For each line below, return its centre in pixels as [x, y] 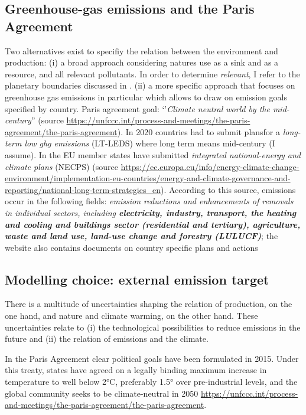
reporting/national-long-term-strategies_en [83, 189]
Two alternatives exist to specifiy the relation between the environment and [141, 50]
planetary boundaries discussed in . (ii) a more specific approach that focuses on [150, 85]
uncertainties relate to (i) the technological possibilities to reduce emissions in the [153, 327]
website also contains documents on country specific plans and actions [131, 247]
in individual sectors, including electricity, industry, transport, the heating [151, 212]
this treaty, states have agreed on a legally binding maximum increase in [136, 370]
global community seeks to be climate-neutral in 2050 [102, 393]
